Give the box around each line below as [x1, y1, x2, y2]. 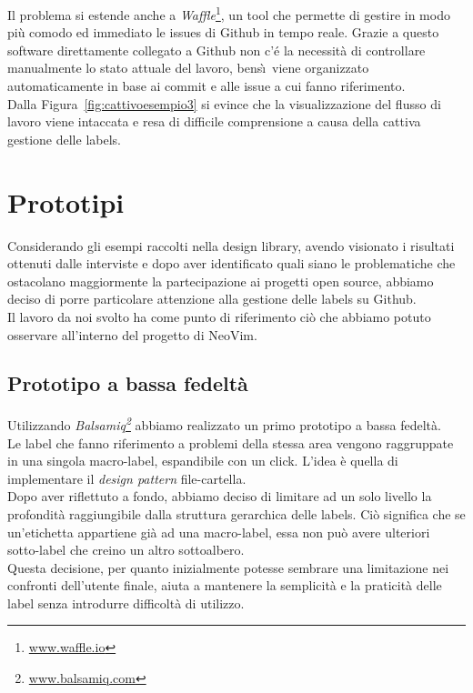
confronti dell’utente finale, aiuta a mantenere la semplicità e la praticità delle [7, 576, 442, 595]
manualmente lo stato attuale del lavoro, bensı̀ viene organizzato [7, 58, 369, 77]
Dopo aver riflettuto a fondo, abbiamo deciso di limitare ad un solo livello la [7, 487, 432, 506]
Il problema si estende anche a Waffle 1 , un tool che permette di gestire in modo [7, 3, 450, 24]
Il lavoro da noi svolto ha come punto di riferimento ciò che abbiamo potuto [7, 306, 431, 326]
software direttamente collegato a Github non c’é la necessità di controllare [7, 40, 426, 59]
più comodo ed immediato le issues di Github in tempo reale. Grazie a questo [7, 23, 439, 42]
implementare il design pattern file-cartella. [7, 468, 247, 487]
